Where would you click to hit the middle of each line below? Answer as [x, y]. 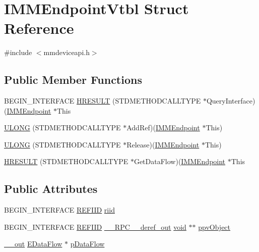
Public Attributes [51, 189]
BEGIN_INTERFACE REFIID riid [59, 210]
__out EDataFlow [33, 244]
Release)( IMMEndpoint [163, 144]
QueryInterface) [231, 101]
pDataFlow [87, 244]
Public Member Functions [73, 80]
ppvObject [214, 226]
